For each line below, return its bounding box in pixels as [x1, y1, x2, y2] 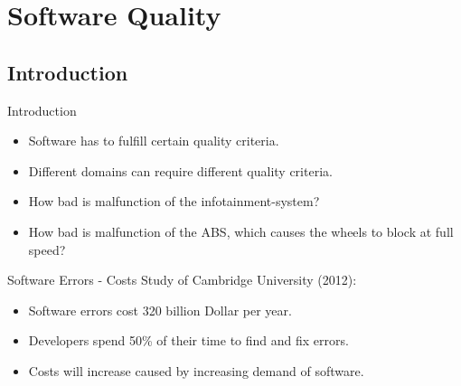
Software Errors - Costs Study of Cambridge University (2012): [7, 270, 357, 289]
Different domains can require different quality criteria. [28, 161, 333, 180]
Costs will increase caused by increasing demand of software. [28, 361, 364, 380]
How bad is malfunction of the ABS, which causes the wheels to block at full [28, 221, 454, 240]
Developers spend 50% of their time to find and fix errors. [28, 331, 349, 350]
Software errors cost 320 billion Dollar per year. [28, 300, 292, 319]
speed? [28, 240, 66, 259]
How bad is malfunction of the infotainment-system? [28, 192, 320, 211]
